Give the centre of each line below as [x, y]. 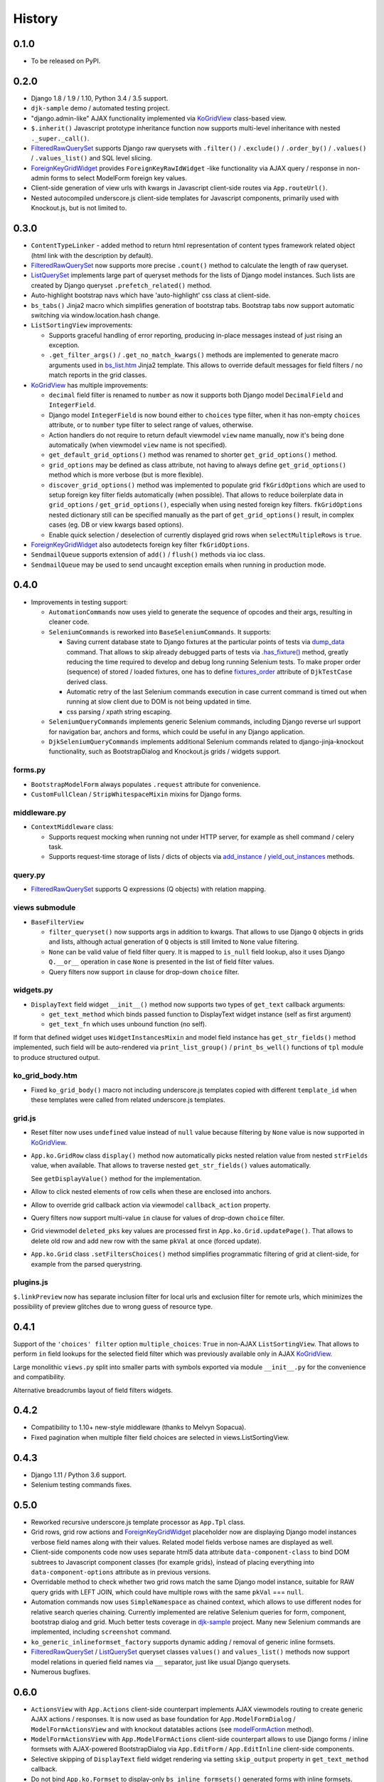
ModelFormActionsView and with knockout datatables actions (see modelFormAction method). [172, 1729]
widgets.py [33, 990]
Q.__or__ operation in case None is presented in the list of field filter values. [161, 962]
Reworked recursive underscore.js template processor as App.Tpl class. [138, 1523]
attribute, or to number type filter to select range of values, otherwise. [151, 425]
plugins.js [31, 1282]
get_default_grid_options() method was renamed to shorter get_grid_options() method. [193, 455]
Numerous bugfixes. [61, 1672]
